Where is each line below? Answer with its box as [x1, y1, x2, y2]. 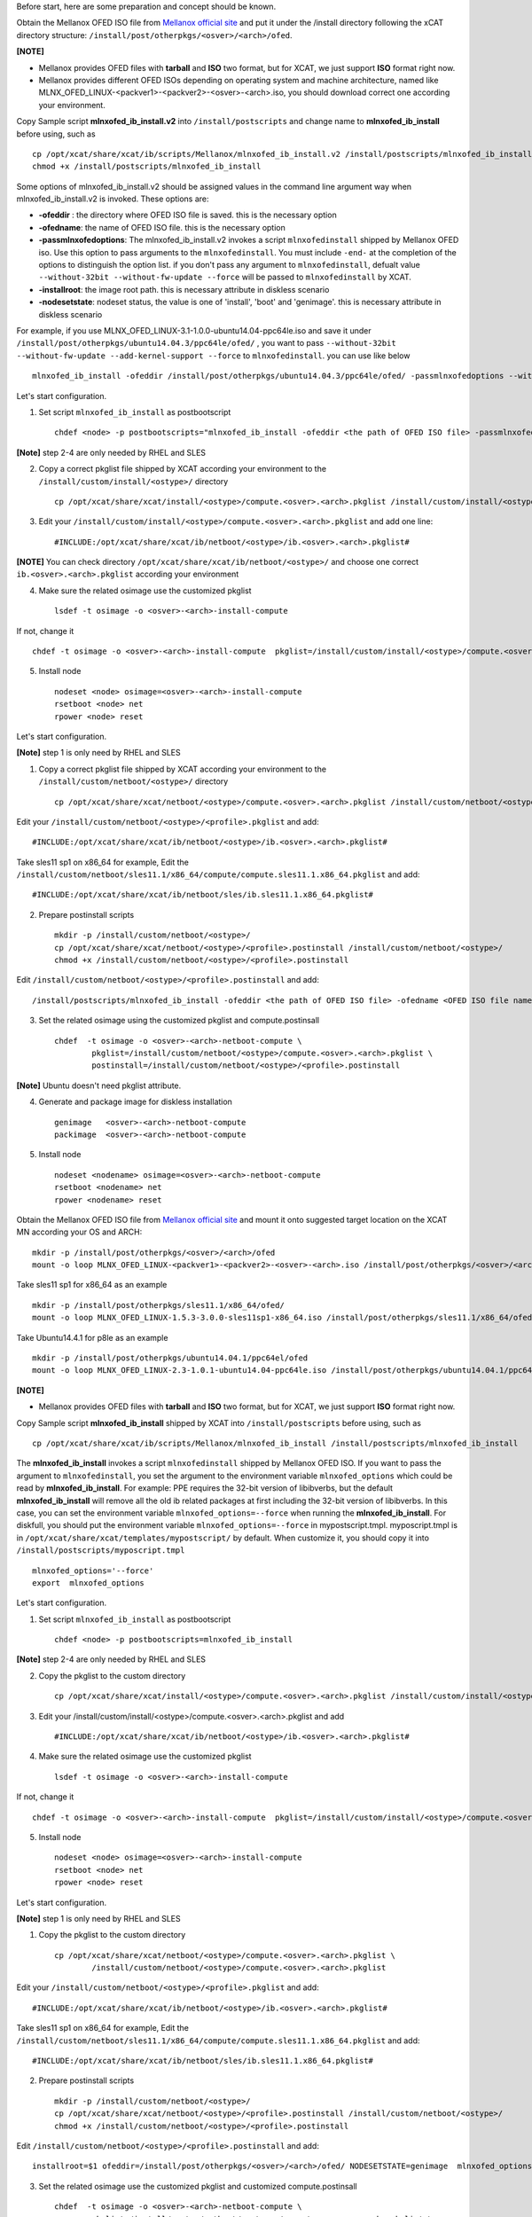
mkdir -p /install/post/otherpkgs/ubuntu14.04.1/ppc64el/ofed [32, 1353, 309, 1363]
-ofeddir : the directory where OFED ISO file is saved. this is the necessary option [38, 209, 337, 221]
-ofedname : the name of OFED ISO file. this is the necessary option [38, 222, 286, 232]
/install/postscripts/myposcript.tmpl [16, 1546, 185, 1555]
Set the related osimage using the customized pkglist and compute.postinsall [38, 1015, 319, 1026]
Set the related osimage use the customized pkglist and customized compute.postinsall [38, 2181, 358, 2191]
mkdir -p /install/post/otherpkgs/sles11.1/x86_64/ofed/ [32, 1300, 286, 1310]
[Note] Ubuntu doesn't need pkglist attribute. [16, 1080, 182, 1091]
